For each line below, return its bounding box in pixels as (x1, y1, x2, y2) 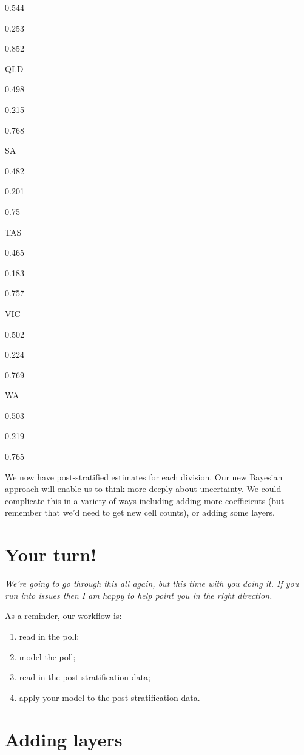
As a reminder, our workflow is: (5, 609, 122, 622)
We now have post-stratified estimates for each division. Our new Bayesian (5, 470, 283, 483)
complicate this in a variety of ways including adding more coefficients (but (5, 494, 285, 507)
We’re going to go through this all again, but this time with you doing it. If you (5, 577, 299, 590)
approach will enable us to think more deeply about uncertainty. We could (5, 482, 282, 495)
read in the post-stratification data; (19, 671, 150, 683)
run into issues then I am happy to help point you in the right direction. (5, 589, 272, 601)
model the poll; (19, 650, 76, 663)
